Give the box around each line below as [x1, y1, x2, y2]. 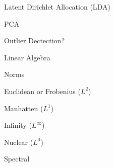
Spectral [4, 153, 30, 164]
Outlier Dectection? [4, 35, 65, 46]
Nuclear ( [4, 136, 33, 147]
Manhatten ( [4, 103, 43, 113]
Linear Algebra [4, 52, 50, 62]
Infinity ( [4, 120, 32, 130]
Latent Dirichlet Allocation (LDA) [4, 2, 110, 12]
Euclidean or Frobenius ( [4, 86, 81, 96]
